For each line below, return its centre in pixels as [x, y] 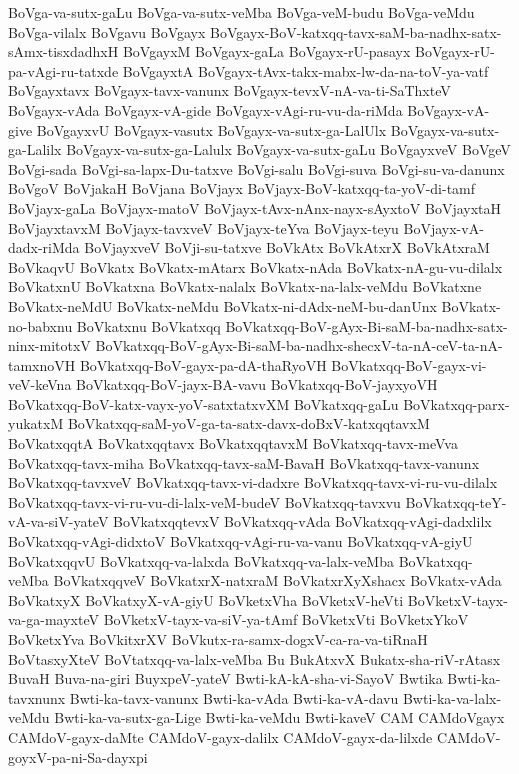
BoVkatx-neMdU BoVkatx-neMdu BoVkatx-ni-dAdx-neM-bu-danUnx [222, 305]
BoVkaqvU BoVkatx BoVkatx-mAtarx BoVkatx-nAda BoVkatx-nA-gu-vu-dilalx [255, 266]
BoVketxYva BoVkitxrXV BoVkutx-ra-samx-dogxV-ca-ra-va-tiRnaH [218, 639]
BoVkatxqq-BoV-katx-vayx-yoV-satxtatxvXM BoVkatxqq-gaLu [203, 403]
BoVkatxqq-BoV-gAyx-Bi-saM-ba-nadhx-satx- [366, 325]
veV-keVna [40, 384]
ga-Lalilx [35, 149]
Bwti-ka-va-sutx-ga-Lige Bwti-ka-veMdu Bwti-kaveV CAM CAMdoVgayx [279, 717]
